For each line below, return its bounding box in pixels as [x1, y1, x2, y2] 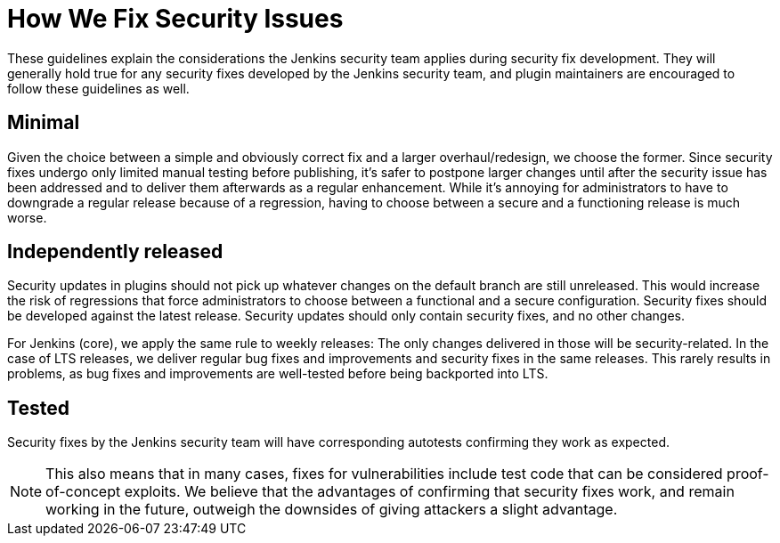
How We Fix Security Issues [7, 4, 344, 34]
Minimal [7, 111, 80, 134]
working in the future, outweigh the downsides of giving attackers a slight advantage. [45, 500, 618, 519]
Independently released [7, 240, 223, 263]
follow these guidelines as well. [7, 80, 190, 96]
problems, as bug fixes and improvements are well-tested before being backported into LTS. [7, 366, 548, 382]
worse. [7, 209, 47, 225]
